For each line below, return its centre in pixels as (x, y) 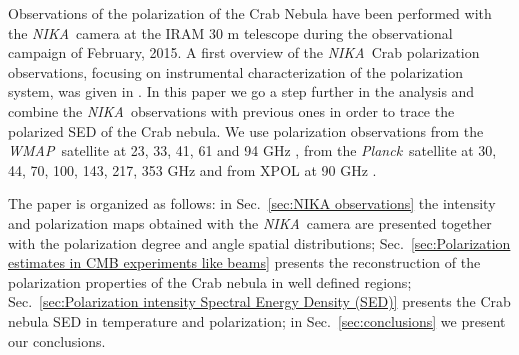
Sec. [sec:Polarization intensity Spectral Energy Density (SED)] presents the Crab (259, 301)
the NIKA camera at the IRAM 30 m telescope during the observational (230, 32)
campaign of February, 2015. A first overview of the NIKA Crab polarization (244, 52)
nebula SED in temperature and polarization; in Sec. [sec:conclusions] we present (257, 320)
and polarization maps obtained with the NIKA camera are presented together (250, 222)
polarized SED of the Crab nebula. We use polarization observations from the (246, 130)
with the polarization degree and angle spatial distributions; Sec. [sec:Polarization (259, 242)
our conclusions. (57, 340)
